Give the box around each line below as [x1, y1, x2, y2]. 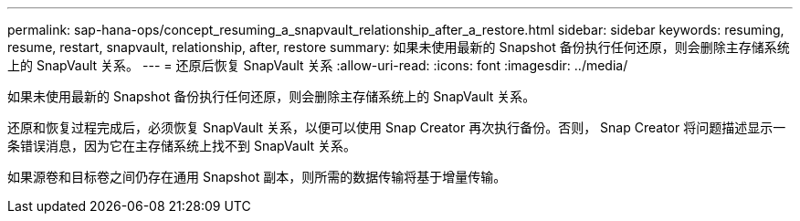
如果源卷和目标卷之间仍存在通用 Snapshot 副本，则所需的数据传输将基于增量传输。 [7, 169, 507, 184]
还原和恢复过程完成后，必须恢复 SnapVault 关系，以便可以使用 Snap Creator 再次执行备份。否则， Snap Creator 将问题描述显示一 [7, 120, 786, 135]
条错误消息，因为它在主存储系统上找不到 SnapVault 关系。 [7, 138, 357, 153]
